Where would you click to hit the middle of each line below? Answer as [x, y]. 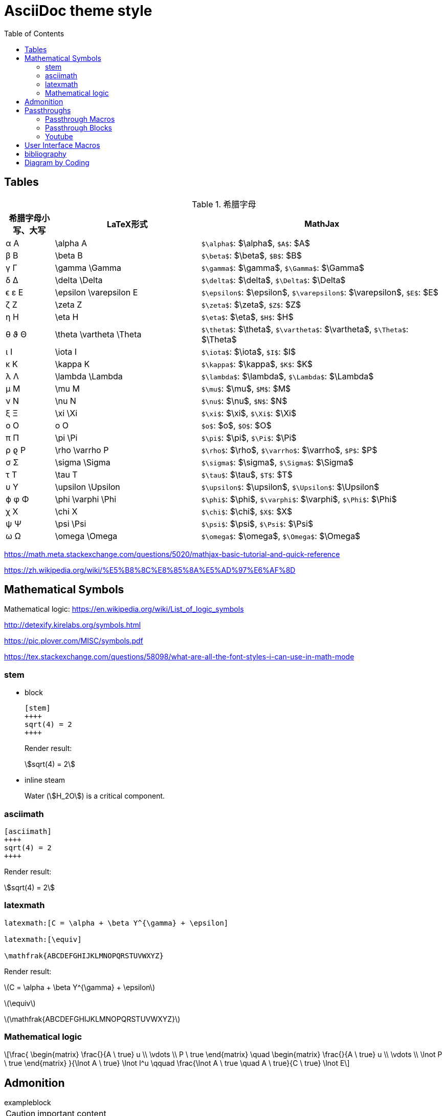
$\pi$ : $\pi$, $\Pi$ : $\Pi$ [249, 437]
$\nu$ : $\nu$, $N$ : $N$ [244, 401]
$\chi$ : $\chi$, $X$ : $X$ [247, 511]
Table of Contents [34, 33]
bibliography [46, 154]
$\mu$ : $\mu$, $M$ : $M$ [246, 388]
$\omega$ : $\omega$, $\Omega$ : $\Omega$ [281, 536]
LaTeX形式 [127, 224]
